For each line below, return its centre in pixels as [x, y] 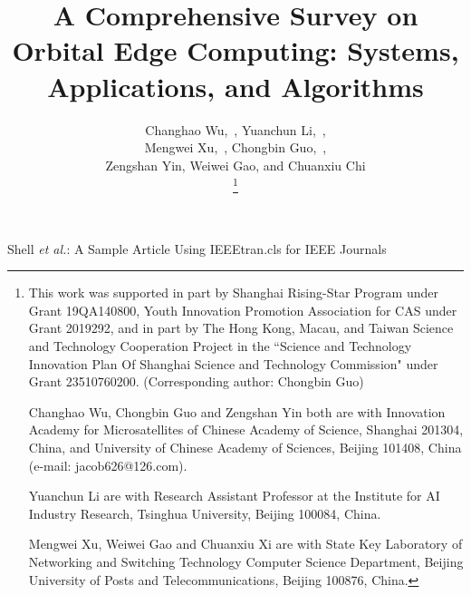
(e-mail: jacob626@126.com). [108, 465]
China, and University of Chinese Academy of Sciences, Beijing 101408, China [245, 447]
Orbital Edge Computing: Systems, [235, 50]
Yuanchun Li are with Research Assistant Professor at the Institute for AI [234, 496]
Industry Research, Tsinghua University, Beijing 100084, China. [205, 513]
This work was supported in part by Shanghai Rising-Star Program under [233, 293]
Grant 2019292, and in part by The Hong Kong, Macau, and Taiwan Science [241, 328]
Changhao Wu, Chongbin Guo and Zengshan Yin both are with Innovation [237, 411]
